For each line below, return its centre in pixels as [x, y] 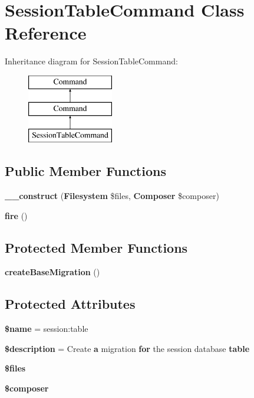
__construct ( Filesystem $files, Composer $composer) [112, 196]
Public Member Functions [85, 171]
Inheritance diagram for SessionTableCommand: [91, 61]
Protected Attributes [70, 304]
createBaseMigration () [52, 272]
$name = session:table [47, 329]
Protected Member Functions [96, 247]
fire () [16, 215]
